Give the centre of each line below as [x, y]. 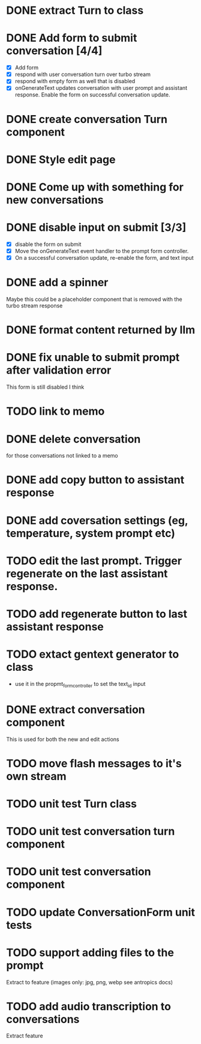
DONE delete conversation [73, 439]
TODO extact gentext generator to [93, 654]
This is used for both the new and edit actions [63, 739]
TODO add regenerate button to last [97, 614]
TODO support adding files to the [90, 952]
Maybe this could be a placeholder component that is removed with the [94, 299]
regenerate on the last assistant [87, 574]
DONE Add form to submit [72, 38]
